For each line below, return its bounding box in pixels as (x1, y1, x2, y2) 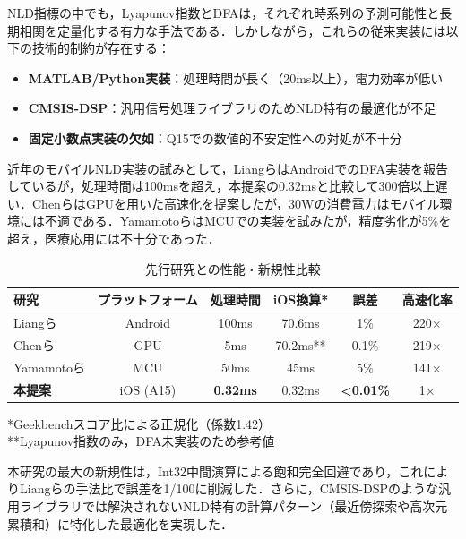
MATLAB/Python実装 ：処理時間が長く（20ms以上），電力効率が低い (28, 68, 444, 87)
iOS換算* (272, 290, 329, 309)
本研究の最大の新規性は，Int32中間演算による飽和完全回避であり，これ (7, 461, 424, 480)
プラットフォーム (98, 290, 198, 309)
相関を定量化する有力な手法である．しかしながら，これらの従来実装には (19, 21, 446, 39)
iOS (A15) (119, 380, 177, 398)
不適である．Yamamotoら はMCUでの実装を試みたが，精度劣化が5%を (44, 211, 452, 230)
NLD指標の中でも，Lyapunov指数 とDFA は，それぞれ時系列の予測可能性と (7, 4, 440, 21)
